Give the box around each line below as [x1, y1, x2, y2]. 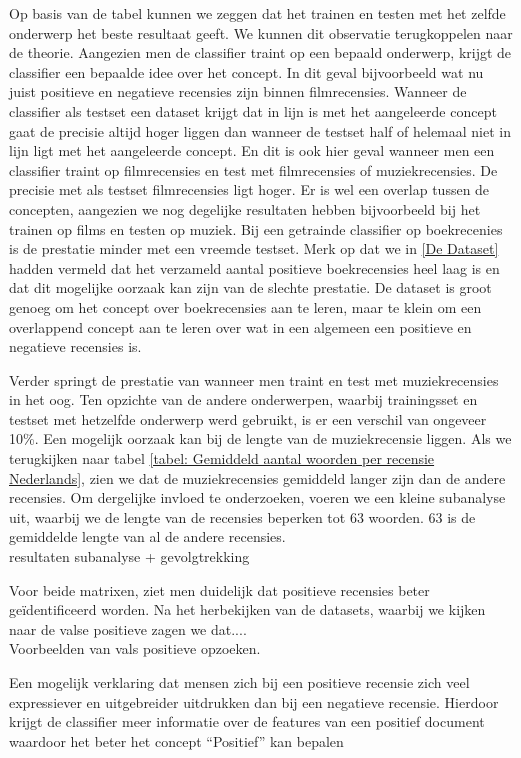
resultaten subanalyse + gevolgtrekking [9, 546, 250, 567]
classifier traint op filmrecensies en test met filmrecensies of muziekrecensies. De [9, 159, 498, 180]
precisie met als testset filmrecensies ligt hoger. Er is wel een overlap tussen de [9, 179, 490, 200]
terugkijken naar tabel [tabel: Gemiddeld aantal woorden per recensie [9, 448, 435, 469]
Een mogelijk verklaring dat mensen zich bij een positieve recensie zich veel [9, 672, 470, 692]
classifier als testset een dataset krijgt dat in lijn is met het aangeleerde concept [9, 100, 497, 121]
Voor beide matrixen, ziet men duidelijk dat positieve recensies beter [9, 579, 430, 600]
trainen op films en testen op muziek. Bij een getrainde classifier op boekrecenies [9, 218, 503, 239]
